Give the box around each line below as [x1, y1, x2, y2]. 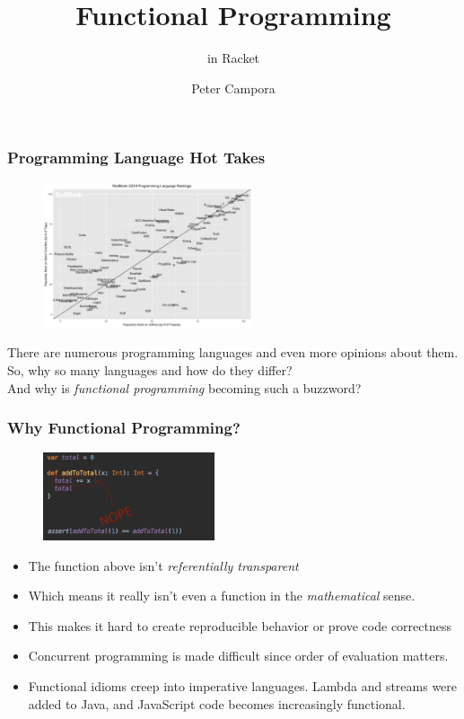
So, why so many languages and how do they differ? [7, 361, 293, 380]
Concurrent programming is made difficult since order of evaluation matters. [28, 646, 449, 665]
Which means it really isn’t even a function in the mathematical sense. [28, 586, 416, 605]
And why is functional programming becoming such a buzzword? [7, 378, 362, 397]
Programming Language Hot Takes [7, 146, 266, 169]
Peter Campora [191, 78, 276, 97]
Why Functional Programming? [7, 416, 241, 439]
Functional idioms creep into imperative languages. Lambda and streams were [28, 677, 458, 696]
